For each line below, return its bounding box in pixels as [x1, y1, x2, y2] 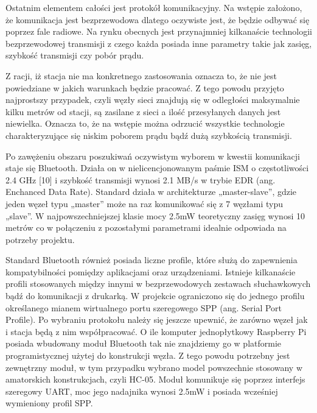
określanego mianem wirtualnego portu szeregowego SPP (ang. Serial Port [5, 301, 282, 314]
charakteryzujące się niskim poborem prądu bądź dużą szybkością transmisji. [5, 129, 292, 141]
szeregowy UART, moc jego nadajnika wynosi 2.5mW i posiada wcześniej [5, 384, 278, 397]
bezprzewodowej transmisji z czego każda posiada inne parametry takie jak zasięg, [5, 37, 312, 49]
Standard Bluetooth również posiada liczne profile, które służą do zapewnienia [5, 253, 298, 266]
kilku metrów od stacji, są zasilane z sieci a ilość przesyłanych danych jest [5, 105, 281, 118]
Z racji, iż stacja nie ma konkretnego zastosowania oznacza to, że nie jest [5, 69, 277, 82]
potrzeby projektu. [5, 233, 75, 245]
